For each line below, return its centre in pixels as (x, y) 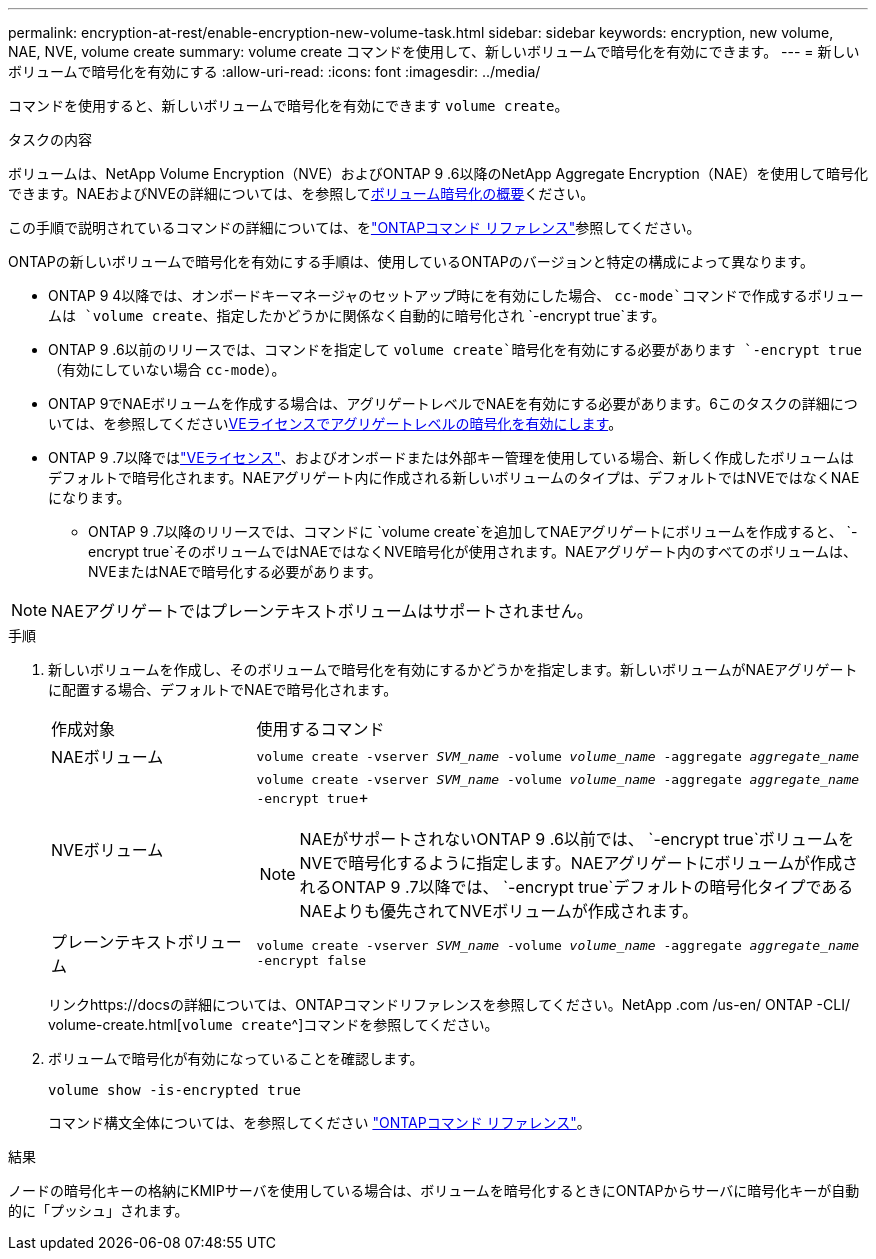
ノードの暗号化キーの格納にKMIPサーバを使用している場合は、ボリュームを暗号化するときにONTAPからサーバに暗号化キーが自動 (434, 1190)
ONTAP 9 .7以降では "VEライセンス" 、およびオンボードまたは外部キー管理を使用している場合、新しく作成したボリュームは (451, 457)
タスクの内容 (50, 139)
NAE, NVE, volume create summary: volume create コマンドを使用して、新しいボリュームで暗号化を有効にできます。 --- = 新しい (434, 51)
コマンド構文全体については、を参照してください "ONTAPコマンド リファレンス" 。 (319, 1122)
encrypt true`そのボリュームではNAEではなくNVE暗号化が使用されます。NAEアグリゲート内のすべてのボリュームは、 (473, 551)
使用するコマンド (320, 729)
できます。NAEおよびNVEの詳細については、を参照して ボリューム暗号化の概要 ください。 (301, 193)
